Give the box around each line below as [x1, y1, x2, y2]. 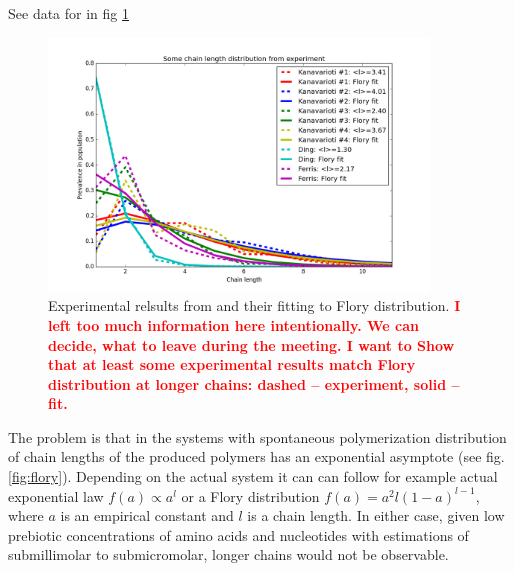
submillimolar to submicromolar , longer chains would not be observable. [8, 544, 449, 565]
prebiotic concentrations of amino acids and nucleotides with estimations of [8, 524, 469, 545]
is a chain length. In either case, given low [247, 505, 505, 526]
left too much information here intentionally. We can [48, 314, 420, 335]
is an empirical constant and [60, 505, 234, 526]
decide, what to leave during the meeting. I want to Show [48, 334, 455, 355]
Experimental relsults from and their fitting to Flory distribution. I [48, 295, 461, 316]
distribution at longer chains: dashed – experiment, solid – [48, 373, 460, 394]
